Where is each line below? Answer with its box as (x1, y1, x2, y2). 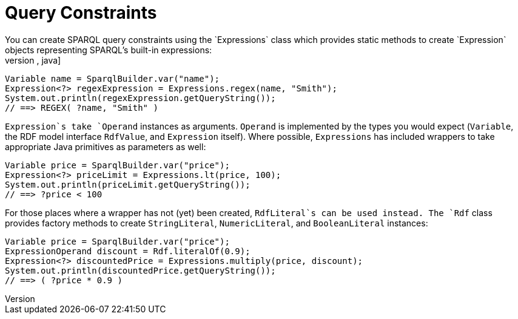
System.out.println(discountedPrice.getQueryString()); (5, 265, 276, 275)
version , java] (5, 54, 61, 65)
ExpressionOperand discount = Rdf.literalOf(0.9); (5, 246, 251, 256)
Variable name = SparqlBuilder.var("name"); (5, 73, 220, 84)
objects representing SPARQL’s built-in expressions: (5, 44, 212, 55)
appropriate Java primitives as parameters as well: (5, 141, 206, 152)
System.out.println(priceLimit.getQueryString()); (5, 179, 251, 189)
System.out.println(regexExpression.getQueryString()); (5, 93, 276, 103)
